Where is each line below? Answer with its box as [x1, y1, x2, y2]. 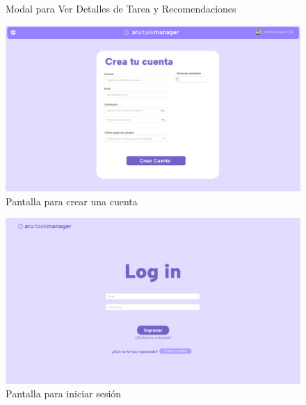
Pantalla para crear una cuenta [6, 193, 138, 208]
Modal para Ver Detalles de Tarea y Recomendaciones [6, 1, 236, 15]
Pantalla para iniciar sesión [6, 386, 122, 401]
